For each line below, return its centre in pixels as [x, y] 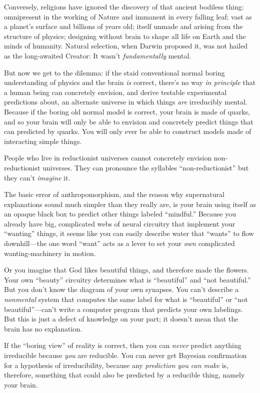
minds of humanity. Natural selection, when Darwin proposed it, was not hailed [126, 46]
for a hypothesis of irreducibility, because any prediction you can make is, [116, 365]
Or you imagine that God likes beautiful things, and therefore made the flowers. [126, 270]
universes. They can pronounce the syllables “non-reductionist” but [146, 167]
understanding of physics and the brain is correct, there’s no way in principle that [130, 82]
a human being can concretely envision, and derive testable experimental [115, 92]
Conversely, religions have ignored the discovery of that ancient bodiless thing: [124, 6]
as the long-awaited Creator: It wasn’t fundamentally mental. [98, 55]
